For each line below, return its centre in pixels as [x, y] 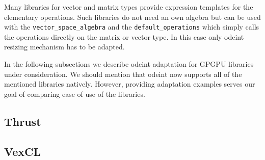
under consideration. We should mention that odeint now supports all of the [123, 74]
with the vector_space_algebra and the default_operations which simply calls [132, 27]
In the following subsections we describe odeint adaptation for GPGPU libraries [129, 64]
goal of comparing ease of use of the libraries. [75, 94]
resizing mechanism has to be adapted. [64, 47]
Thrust [23, 121]
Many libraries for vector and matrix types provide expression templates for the [129, 7]
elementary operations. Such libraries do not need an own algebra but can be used [132, 17]
